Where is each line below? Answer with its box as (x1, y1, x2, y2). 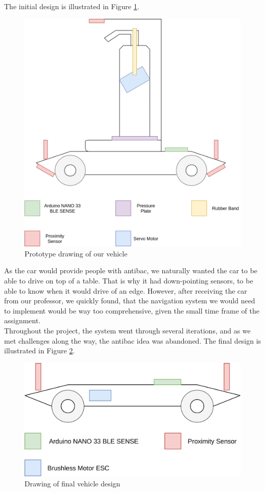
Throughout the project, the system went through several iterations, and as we (4, 325, 251, 336)
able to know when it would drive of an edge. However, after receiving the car (4, 285, 247, 296)
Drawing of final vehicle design (25, 478, 121, 488)
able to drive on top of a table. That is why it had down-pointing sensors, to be (4, 275, 253, 286)
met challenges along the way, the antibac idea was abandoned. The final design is (4, 335, 261, 346)
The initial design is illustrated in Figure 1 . (4, 1, 139, 11)
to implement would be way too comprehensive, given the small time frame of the (4, 305, 259, 316)
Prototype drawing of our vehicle (25, 248, 128, 258)
